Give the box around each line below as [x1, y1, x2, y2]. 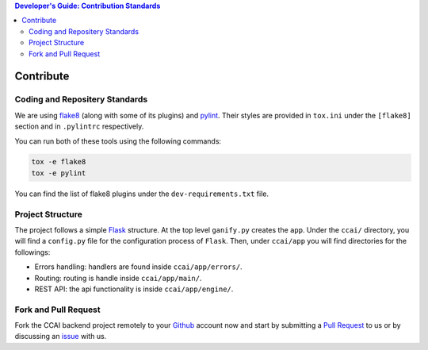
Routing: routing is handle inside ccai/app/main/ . [34, 273, 202, 283]
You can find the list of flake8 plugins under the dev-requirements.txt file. [14, 189, 269, 198]
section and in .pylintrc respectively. [14, 121, 144, 131]
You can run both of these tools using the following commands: [14, 136, 222, 146]
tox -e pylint [31, 168, 86, 178]
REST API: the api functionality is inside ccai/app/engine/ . [34, 284, 234, 294]
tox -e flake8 [31, 157, 86, 167]
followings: [14, 247, 51, 257]
